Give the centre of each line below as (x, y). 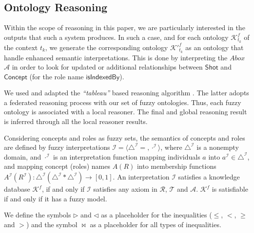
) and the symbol (52, 224)
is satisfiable (230, 189)
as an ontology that (215, 47)
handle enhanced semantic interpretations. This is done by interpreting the (116, 57)
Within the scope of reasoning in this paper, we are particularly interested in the (125, 27)
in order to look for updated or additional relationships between (107, 67)
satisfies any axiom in (125, 189)
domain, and (23, 156)
